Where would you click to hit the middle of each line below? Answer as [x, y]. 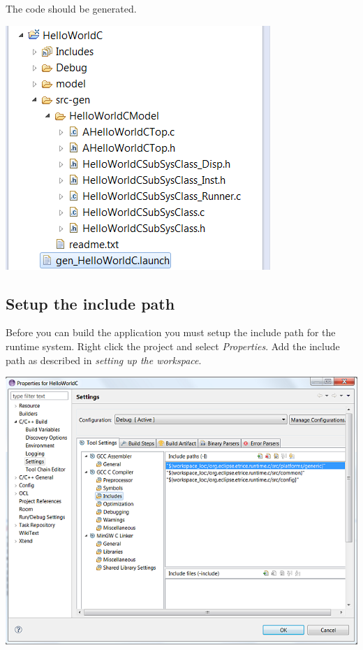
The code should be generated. [71, 8]
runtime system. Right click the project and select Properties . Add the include [173, 346]
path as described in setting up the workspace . [104, 360]
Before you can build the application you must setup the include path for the [171, 332]
